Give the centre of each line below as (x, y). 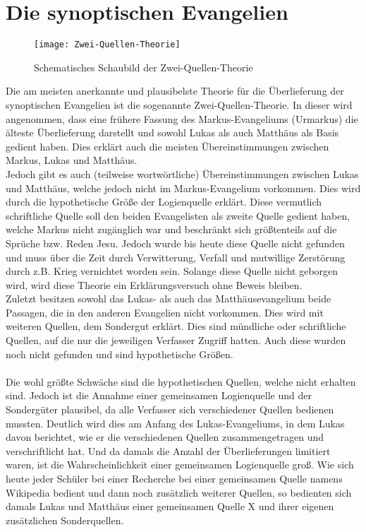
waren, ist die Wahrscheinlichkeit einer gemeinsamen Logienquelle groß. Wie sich (180, 465)
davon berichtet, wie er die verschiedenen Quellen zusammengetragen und (165, 437)
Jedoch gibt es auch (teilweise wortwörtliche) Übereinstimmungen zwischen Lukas (182, 173)
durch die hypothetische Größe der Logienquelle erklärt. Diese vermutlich (164, 202)
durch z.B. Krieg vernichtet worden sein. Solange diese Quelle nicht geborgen (172, 271)
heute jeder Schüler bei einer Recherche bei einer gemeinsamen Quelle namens (174, 478)
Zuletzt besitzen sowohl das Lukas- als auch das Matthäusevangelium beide (169, 298)
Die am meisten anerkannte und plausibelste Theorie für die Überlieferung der (175, 91)
